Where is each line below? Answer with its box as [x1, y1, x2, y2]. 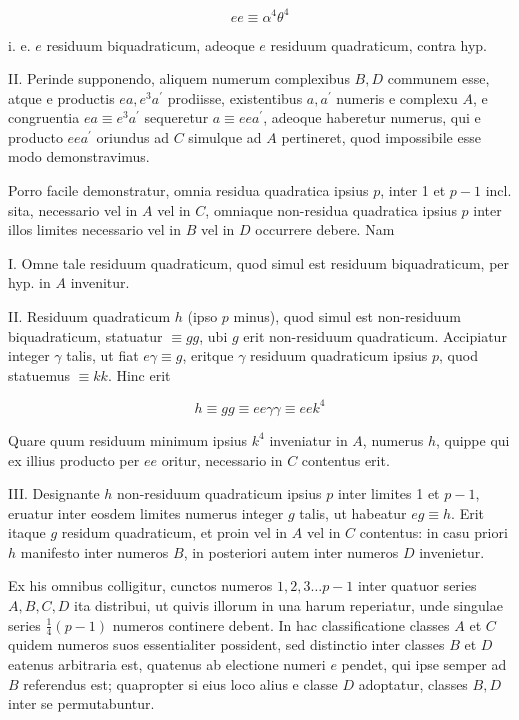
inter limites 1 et [337, 483, 440, 504]
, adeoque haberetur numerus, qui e [263, 107, 481, 128]
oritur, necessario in [161, 449, 283, 470]
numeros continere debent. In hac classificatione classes [112, 614, 450, 635]
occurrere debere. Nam [255, 219, 395, 240]
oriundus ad [96, 126, 169, 147]
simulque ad [188, 126, 262, 147]
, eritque [182, 345, 234, 366]
